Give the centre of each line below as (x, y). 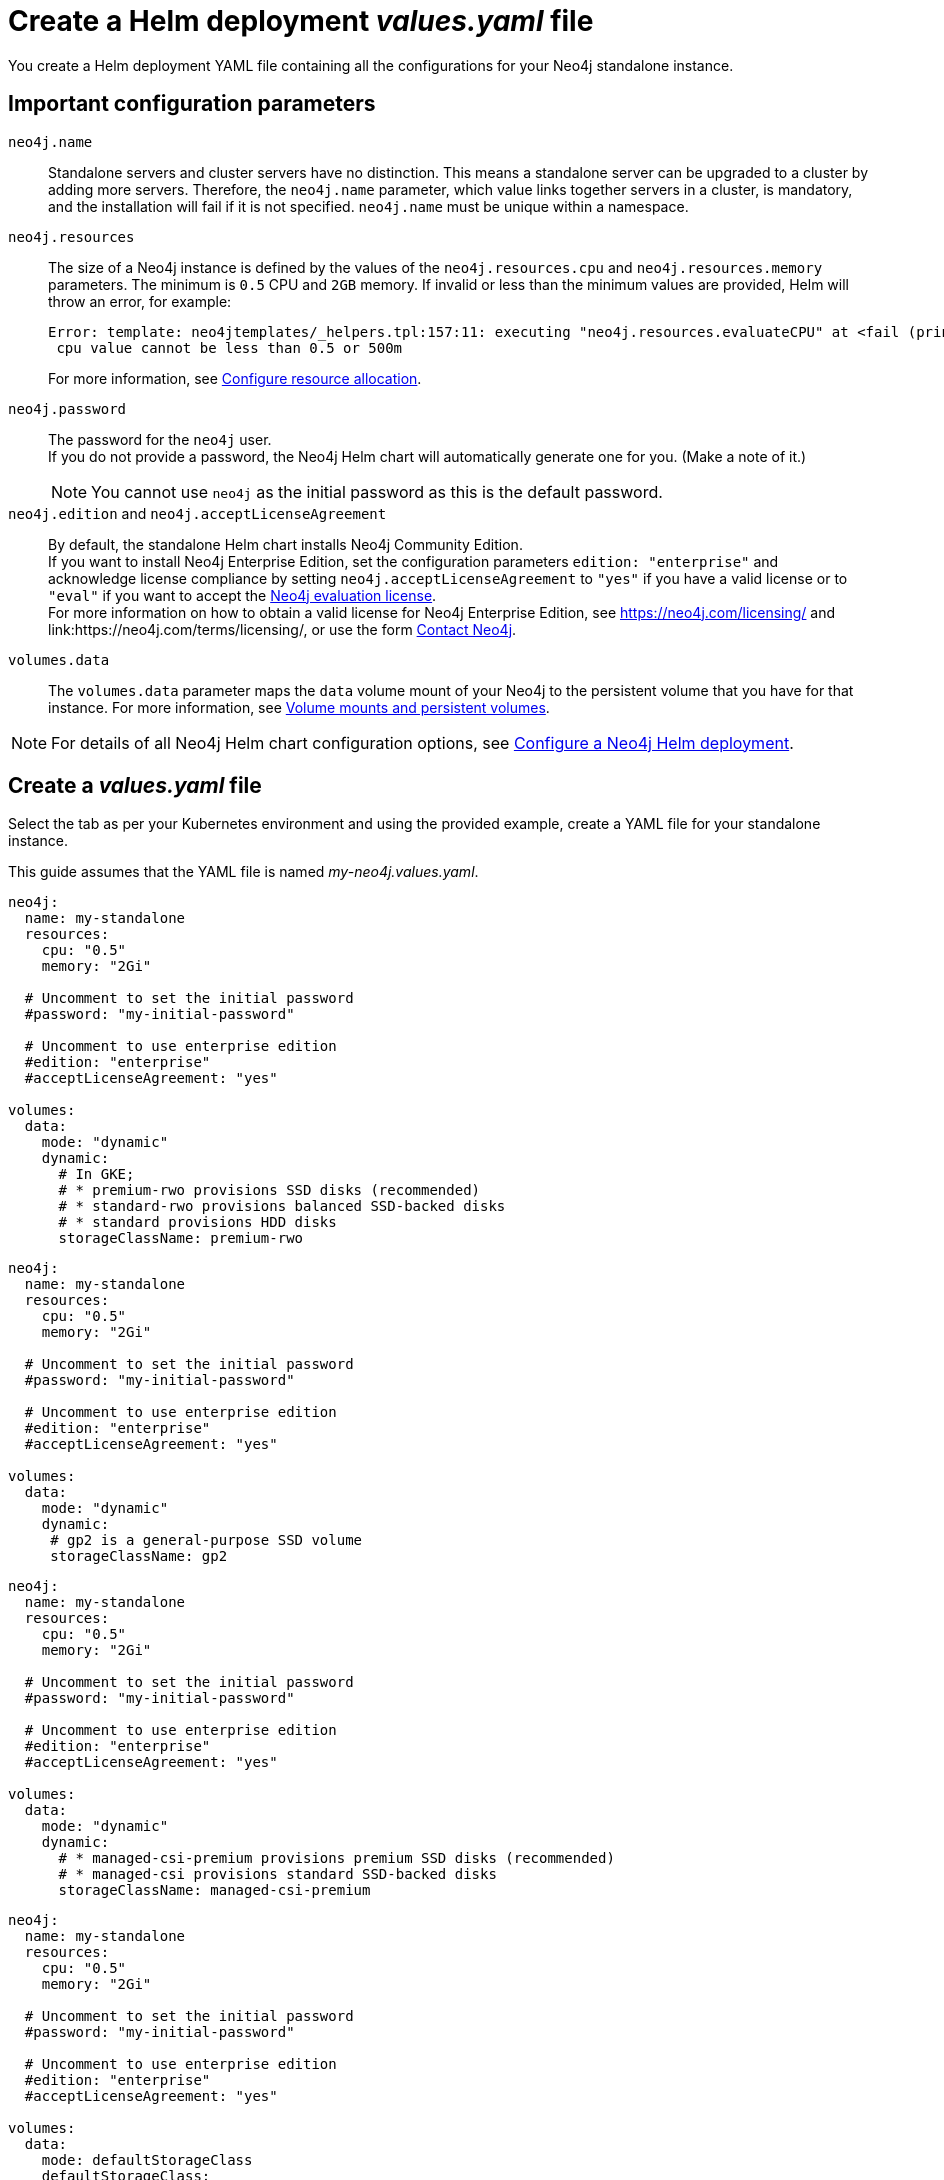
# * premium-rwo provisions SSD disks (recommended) (269, 1190)
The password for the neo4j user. (160, 439)
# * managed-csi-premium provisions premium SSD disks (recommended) (336, 1858)
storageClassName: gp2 (139, 1556)
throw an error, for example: (140, 301)
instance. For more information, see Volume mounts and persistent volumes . (299, 707)
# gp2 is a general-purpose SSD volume (206, 1540)
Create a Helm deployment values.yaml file (301, 21)
